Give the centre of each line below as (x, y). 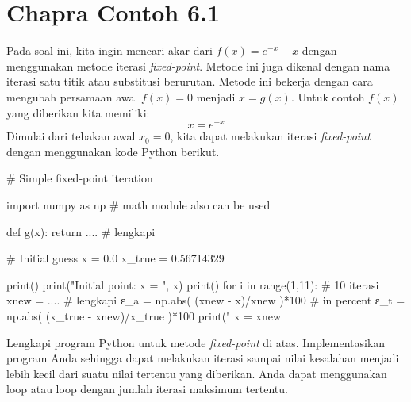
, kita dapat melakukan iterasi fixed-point (270, 136)
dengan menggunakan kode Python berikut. (113, 151)
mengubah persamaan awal (72, 96)
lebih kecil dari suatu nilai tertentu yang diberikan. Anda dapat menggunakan (197, 373)
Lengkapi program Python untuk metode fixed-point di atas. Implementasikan (196, 342)
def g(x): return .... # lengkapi (81, 231)
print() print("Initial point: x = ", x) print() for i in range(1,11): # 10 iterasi (193, 284)
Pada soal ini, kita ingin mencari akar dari (109, 50)
